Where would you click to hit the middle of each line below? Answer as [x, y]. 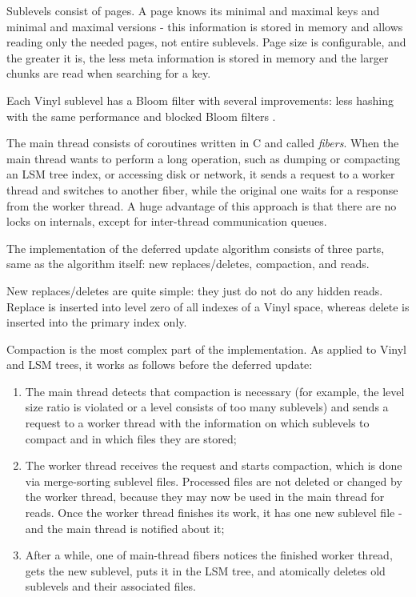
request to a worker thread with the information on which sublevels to [197, 423]
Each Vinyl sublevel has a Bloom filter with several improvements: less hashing [200, 100]
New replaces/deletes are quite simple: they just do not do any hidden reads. [195, 290]
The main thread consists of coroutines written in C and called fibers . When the [203, 143]
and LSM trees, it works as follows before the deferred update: [160, 365]
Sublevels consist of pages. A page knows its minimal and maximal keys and [193, 10]
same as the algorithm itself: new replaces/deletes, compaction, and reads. [188, 264]
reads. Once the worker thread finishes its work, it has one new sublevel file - [214, 513]
